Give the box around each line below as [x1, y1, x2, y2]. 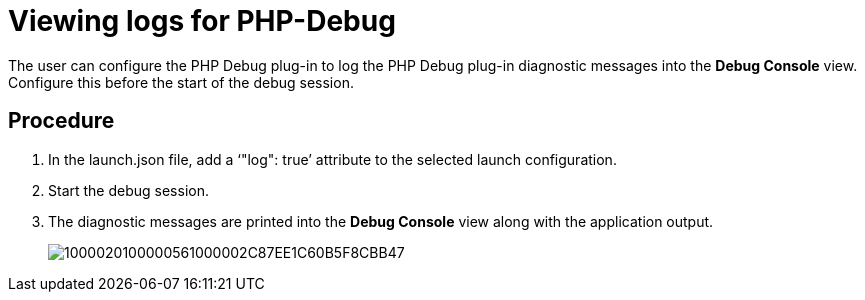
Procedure [8, 108, 115, 134]
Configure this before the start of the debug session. [8, 73, 354, 91]
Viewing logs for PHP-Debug [8, 4, 396, 38]
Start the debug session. [48, 181, 209, 199]
